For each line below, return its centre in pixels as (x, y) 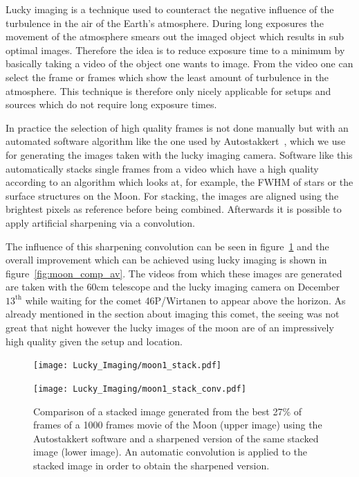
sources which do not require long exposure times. (111, 104)
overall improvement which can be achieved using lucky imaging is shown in (166, 260)
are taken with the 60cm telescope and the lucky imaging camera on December (173, 287)
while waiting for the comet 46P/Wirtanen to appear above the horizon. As (185, 300)
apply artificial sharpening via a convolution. (100, 222)
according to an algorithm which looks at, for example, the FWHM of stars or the (179, 182)
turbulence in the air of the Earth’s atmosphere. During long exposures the (165, 23)
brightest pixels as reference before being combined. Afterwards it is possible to (174, 209)
